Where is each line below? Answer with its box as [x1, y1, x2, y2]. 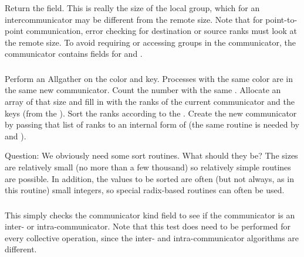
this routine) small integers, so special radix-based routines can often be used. [5, 184, 285, 196]
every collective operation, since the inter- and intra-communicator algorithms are [5, 231, 299, 244]
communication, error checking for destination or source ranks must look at [26, 25, 297, 37]
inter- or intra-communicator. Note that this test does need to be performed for [5, 220, 291, 232]
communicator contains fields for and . [5, 47, 143, 60]
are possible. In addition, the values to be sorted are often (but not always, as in [5, 172, 294, 184]
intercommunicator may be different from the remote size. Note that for [5, 13, 263, 25]
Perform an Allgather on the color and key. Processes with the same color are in [5, 72, 293, 84]
